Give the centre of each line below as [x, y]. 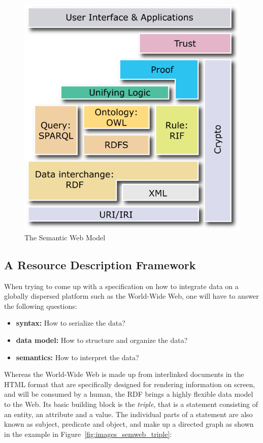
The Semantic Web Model [65, 237]
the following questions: [41, 306]
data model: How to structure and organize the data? [102, 340]
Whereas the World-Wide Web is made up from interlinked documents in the [124, 374]
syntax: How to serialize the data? [71, 323]
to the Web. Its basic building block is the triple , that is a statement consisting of [131, 404]
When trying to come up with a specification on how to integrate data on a [121, 286]
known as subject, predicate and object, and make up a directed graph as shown [129, 424]
